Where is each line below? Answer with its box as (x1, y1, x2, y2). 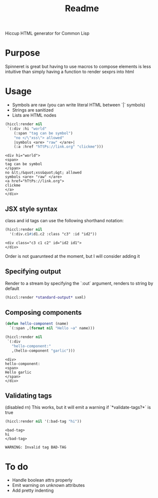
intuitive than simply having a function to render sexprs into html (5, 69, 134, 75)
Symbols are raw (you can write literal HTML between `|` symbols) (12, 102, 145, 108)
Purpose (5, 47, 40, 58)
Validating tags (5, 392, 52, 400)
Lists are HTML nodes (12, 113, 57, 118)
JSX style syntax (5, 205, 58, 213)
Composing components (5, 308, 82, 317)
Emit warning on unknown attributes (12, 482, 85, 488)
